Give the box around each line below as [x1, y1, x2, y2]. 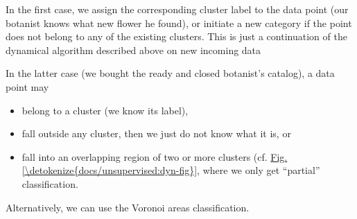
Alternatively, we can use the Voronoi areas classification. [6, 200, 250, 214]
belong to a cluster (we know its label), [21, 103, 189, 117]
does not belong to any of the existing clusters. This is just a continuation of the [6, 29, 347, 44]
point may [6, 79, 49, 94]
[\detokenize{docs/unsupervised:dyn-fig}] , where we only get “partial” [21, 163, 320, 177]
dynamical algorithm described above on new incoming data [6, 42, 261, 57]
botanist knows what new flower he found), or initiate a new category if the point [6, 15, 352, 30]
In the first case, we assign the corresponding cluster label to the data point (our [6, 2, 349, 16]
